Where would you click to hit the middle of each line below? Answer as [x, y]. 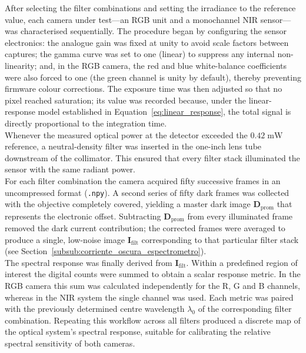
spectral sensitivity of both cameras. [70, 343]
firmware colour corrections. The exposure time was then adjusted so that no [144, 89]
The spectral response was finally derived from [89, 262]
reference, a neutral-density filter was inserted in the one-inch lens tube [133, 146]
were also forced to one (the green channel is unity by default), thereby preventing [153, 77]
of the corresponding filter [245, 309]
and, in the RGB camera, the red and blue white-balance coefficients [163, 65]
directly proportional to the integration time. [86, 123]
